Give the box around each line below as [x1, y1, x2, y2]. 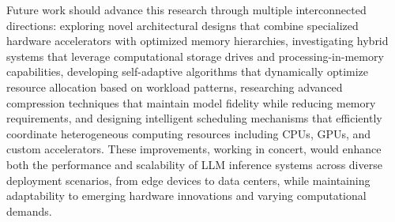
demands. [6, 202, 52, 219]
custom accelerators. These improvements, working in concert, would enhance [6, 141, 382, 157]
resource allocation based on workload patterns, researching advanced [6, 78, 343, 95]
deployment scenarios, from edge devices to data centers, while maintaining [6, 171, 371, 188]
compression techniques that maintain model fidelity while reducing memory [6, 94, 376, 111]
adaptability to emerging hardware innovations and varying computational [6, 187, 367, 204]
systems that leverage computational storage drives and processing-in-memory [6, 47, 384, 64]
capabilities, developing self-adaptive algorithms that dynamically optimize [6, 63, 369, 80]
